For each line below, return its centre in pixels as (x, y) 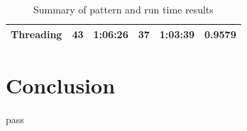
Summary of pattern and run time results (123, 9)
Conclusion (61, 85)
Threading (37, 34)
